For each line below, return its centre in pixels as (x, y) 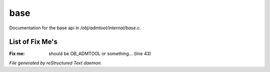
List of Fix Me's (33, 42)
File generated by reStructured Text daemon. (55, 63)
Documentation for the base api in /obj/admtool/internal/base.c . (75, 28)
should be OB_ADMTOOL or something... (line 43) (100, 54)
